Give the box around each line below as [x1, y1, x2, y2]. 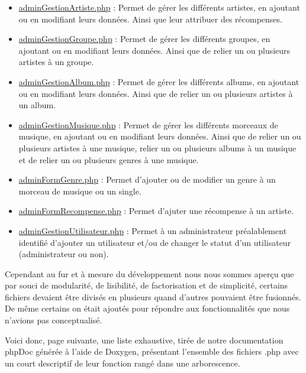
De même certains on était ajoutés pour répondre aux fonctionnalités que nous [5, 302, 290, 314]
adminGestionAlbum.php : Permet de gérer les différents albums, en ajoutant [18, 75, 299, 87]
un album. [18, 99, 56, 111]
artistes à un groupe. [18, 56, 94, 68]
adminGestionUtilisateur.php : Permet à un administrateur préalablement [18, 224, 287, 236]
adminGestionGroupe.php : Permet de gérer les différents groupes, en [18, 33, 270, 45]
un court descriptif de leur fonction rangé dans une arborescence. [5, 356, 240, 369]
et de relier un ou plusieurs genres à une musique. [18, 153, 199, 166]
